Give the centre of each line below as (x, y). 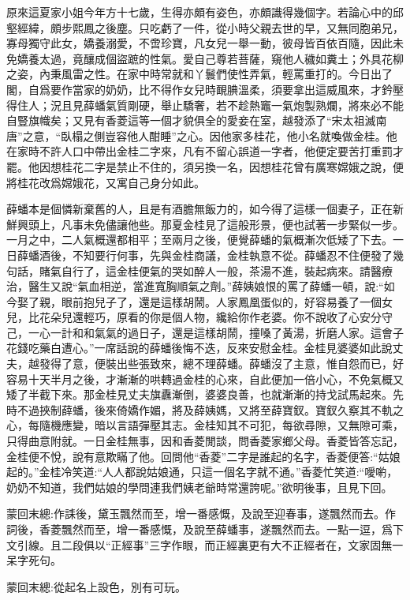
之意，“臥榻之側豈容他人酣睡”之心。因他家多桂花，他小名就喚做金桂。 (204, 135)
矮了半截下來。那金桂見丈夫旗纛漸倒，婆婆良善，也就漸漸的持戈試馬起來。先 (205, 394)
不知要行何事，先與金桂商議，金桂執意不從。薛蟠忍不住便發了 (232, 255)
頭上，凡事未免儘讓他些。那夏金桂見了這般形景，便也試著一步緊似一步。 (216, 224)
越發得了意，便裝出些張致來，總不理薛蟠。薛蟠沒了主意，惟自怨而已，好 (216, 364)
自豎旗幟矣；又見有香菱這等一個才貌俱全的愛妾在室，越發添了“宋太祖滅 (191, 120)
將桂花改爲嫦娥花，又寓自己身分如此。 (106, 182)
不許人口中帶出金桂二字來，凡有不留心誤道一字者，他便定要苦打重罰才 (221, 151)
